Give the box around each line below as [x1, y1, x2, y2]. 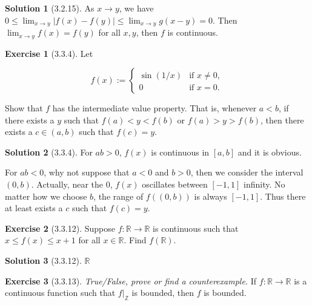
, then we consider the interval [190, 166, 304, 179]
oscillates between [142, 178, 208, 191]
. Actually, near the [31, 178, 103, 191]
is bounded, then [131, 286, 194, 299]
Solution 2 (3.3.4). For [5, 145, 93, 158]
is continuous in [151, 145, 210, 158]
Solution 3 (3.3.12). [5, 254, 82, 267]
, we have [119, 2, 154, 14]
